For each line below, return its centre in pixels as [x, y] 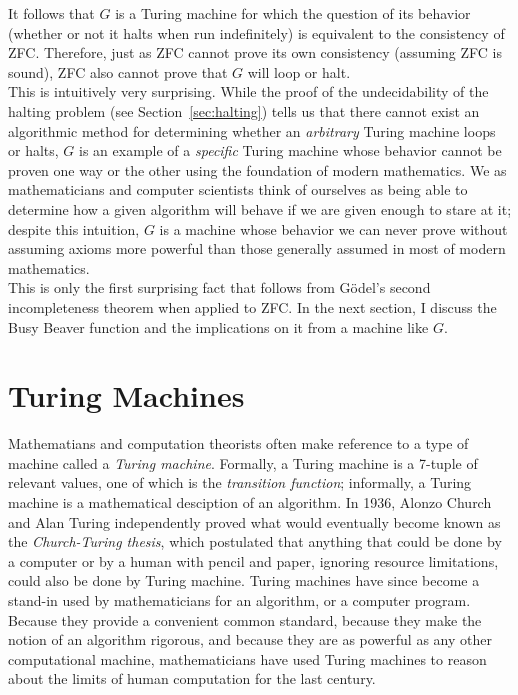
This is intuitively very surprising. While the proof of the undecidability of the [248, 91]
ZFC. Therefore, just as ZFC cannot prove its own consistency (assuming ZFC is [255, 52]
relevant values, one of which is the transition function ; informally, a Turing [240, 482]
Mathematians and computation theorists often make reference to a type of [238, 443]
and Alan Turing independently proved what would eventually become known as [254, 521]
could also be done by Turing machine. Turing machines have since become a [244, 580]
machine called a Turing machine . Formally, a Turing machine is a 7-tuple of [243, 462]
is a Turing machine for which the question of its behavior [293, 13]
